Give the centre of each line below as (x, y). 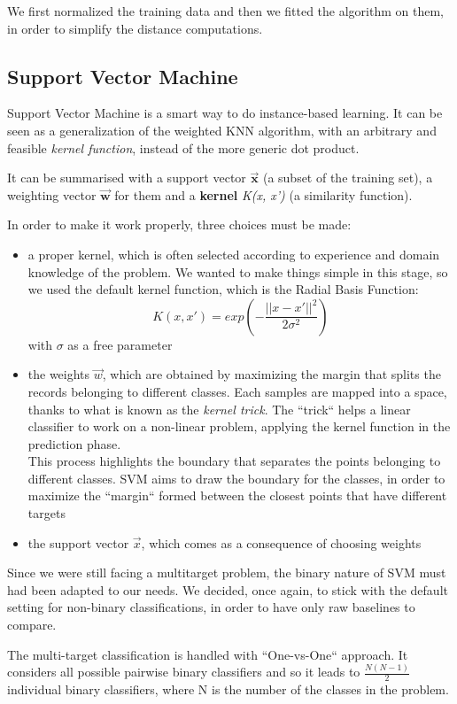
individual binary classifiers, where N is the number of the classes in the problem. (228, 689)
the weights (59, 374)
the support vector (78, 542)
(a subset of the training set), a (348, 178)
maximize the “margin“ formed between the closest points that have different (237, 495)
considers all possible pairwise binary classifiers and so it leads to (184, 672)
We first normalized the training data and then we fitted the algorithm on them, (225, 11)
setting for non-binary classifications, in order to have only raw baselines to (211, 607)
